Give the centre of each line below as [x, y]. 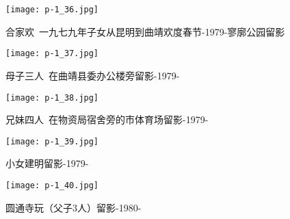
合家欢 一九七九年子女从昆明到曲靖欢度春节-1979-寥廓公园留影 [145, 31]
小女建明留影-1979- [47, 163]
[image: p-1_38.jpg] [52, 98]
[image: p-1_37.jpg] [52, 54]
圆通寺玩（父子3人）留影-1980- [74, 207]
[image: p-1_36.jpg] [52, 10]
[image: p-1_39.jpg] [52, 141]
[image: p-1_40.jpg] [52, 185]
